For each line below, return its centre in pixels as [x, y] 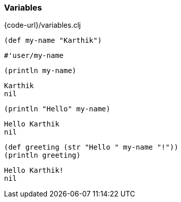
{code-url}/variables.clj [43, 25]
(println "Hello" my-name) [57, 109]
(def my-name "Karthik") [53, 41]
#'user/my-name [34, 56]
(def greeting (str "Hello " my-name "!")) [91, 147]
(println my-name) [40, 71]
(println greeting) [42, 155]
